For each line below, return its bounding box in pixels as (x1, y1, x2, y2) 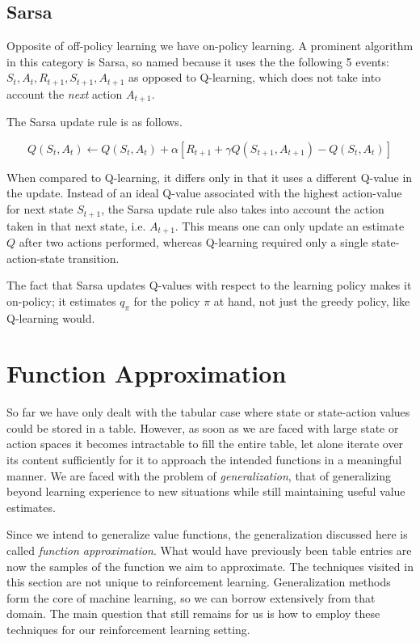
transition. (68, 249, 120, 266)
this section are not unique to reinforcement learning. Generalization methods (6, 573, 391, 590)
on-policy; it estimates (6, 292, 116, 309)
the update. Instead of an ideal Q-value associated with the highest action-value (6, 184, 402, 201)
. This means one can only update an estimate (174, 217, 405, 234)
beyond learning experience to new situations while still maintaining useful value (6, 483, 405, 500)
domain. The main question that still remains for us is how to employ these (6, 605, 380, 622)
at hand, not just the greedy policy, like (213, 292, 410, 309)
